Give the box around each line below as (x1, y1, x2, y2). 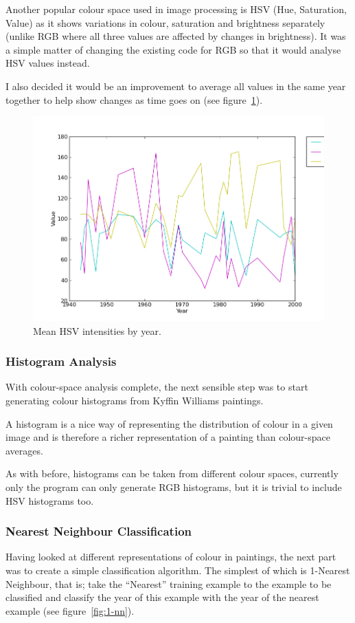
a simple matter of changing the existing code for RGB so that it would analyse (5, 42, 341, 56)
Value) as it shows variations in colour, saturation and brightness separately (5, 15, 325, 30)
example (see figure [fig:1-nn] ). (5, 603, 135, 617)
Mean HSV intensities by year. (33, 323, 161, 338)
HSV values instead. (5, 56, 90, 70)
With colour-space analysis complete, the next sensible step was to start (5, 380, 308, 394)
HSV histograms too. (5, 493, 94, 507)
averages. (5, 443, 43, 457)
